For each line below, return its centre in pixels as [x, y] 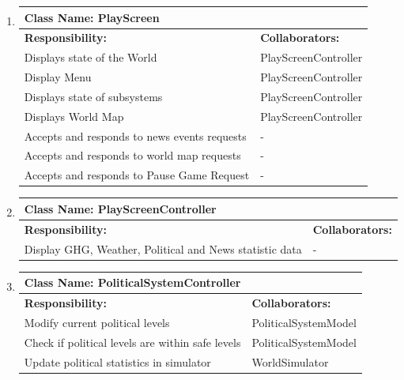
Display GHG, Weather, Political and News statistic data [163, 248]
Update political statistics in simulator [117, 361]
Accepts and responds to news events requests [135, 135]
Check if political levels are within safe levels [132, 342]
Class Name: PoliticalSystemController [132, 282]
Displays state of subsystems [93, 96]
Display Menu [58, 77]
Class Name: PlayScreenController [120, 208]
